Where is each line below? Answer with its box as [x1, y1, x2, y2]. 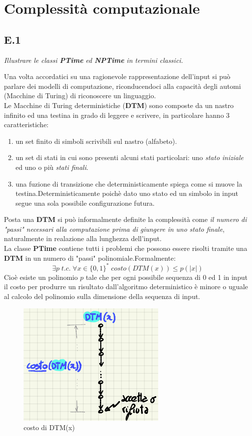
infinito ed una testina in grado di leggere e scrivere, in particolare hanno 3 [4, 109, 230, 120]
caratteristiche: [4, 119, 49, 130]
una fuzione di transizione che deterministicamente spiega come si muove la [15, 178, 242, 189]
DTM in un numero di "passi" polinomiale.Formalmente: [4, 252, 176, 263]
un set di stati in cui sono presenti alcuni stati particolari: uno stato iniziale [15, 152, 244, 163]
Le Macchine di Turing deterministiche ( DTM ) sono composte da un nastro [4, 100, 234, 110]
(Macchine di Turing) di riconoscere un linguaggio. [4, 90, 156, 101]
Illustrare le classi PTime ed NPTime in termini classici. [4, 54, 183, 65]
